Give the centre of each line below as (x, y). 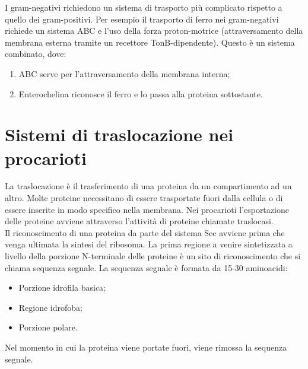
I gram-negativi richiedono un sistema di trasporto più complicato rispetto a (144, 7)
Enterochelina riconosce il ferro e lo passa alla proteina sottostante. (141, 93)
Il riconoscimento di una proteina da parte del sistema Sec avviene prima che (145, 232)
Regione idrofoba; (50, 307)
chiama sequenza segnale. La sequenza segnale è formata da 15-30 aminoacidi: (146, 267)
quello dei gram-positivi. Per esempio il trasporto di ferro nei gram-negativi (142, 19)
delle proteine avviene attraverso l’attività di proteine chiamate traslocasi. (139, 221)
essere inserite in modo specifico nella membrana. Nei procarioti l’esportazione (147, 209)
